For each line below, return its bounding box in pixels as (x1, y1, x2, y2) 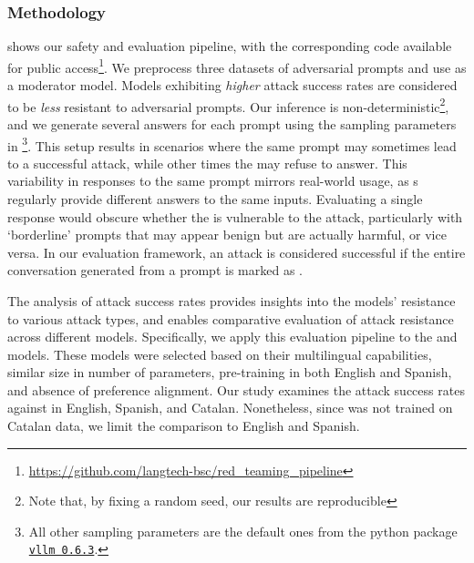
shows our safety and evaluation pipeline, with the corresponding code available (7, 36, 452, 56)
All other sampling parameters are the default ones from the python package (28, 521, 458, 540)
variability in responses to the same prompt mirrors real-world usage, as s (7, 171, 418, 190)
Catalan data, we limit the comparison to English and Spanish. (7, 416, 360, 435)
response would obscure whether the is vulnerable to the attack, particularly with (7, 207, 463, 226)
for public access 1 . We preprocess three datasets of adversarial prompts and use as (7, 55, 467, 77)
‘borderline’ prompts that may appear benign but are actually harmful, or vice (7, 225, 447, 244)
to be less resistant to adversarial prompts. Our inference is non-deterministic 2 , (7, 94, 449, 116)
